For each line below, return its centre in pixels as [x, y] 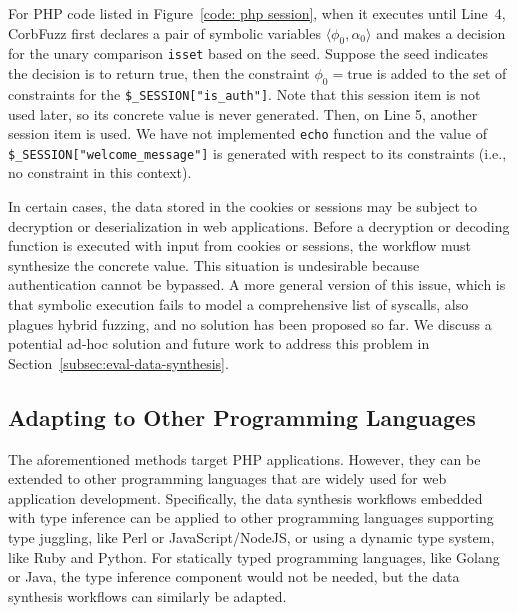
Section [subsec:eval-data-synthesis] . [118, 362]
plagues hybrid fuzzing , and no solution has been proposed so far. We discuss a [250, 323]
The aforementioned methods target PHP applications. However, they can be [244, 458]
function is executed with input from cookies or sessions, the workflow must [240, 245]
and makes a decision [441, 32]
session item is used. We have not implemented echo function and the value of [247, 133]
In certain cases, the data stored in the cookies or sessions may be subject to [242, 206]
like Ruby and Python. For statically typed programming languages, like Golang [254, 556]
